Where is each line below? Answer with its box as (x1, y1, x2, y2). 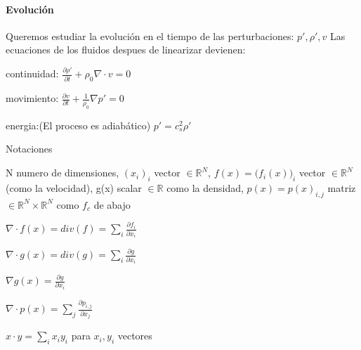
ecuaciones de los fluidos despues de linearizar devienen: (6, 42, 246, 57)
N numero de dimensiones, (6, 165, 119, 180)
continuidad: (6, 66, 59, 81)
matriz (327, 180, 356, 195)
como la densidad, (166, 180, 244, 195)
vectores (117, 328, 152, 343)
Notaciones (6, 141, 53, 156)
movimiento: (6, 91, 59, 105)
